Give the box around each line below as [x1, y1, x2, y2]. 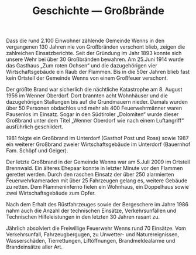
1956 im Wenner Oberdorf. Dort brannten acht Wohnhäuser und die [6, 92, 168, 99]
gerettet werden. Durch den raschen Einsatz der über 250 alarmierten [6, 171, 174, 178]
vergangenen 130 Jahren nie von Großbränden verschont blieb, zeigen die [6, 43, 185, 50]
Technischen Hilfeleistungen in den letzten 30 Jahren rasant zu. [6, 213, 160, 220]
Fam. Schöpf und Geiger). [6, 147, 68, 154]
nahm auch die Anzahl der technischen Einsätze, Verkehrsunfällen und [6, 207, 177, 215]
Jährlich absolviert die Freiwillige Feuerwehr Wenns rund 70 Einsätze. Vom [6, 225, 186, 232]
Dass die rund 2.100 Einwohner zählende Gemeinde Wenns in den [6, 37, 165, 45]
